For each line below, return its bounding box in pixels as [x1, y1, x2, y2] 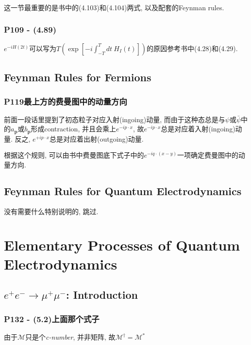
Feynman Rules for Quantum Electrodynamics [4, 183, 242, 199]
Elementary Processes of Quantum [4, 235, 240, 254]
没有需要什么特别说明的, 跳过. [4, 206, 99, 216]
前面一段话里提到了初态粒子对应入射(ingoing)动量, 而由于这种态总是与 [4, 114, 225, 124]
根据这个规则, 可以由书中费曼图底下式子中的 [4, 150, 144, 160]
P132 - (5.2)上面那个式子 [4, 312, 100, 325]
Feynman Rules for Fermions [4, 70, 151, 85]
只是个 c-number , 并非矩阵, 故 [25, 332, 116, 342]
